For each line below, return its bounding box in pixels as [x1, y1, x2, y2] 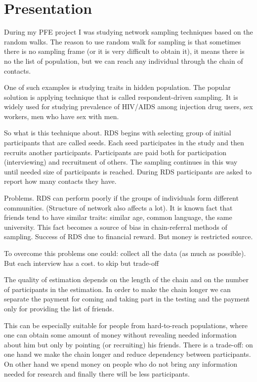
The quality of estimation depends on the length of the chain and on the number [4, 274, 249, 285]
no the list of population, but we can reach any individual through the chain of [4, 55, 243, 66]
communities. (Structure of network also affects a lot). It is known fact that [4, 202, 233, 212]
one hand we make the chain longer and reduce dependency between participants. [4, 349, 251, 359]
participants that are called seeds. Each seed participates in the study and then [4, 137, 244, 148]
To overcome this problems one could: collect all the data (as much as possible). [4, 248, 246, 258]
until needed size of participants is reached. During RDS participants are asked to [4, 166, 252, 176]
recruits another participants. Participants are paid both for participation [4, 147, 226, 157]
